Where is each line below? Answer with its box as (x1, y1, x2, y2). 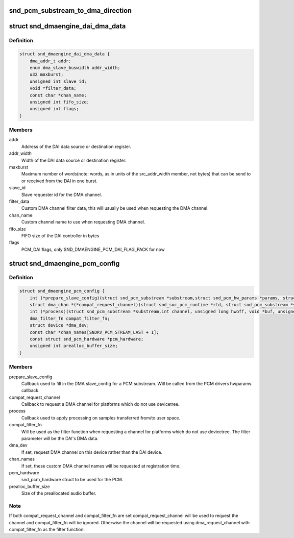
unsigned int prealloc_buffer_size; (29, 343, 118, 349)
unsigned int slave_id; (29, 78, 87, 84)
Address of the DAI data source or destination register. (21, 144, 132, 149)
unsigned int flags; (29, 106, 79, 112)
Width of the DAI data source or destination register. (21, 157, 127, 163)
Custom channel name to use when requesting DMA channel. (21, 219, 146, 225)
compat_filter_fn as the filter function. (9, 527, 85, 533)
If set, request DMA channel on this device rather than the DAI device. (21, 449, 163, 455)
